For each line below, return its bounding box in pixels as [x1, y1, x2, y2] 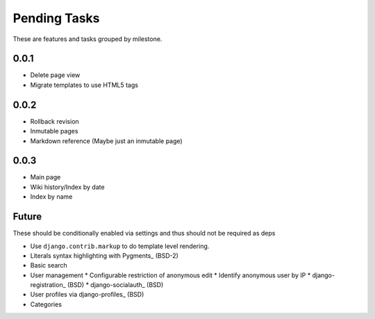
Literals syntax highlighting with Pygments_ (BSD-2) [30, 251, 178, 260]
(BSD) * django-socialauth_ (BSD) [67, 281, 164, 289]
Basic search [30, 261, 67, 270]
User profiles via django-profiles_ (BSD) [30, 291, 144, 299]
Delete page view [30, 71, 81, 79]
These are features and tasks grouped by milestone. [12, 35, 162, 43]
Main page [30, 173, 61, 181]
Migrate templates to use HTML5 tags [30, 81, 139, 89]
